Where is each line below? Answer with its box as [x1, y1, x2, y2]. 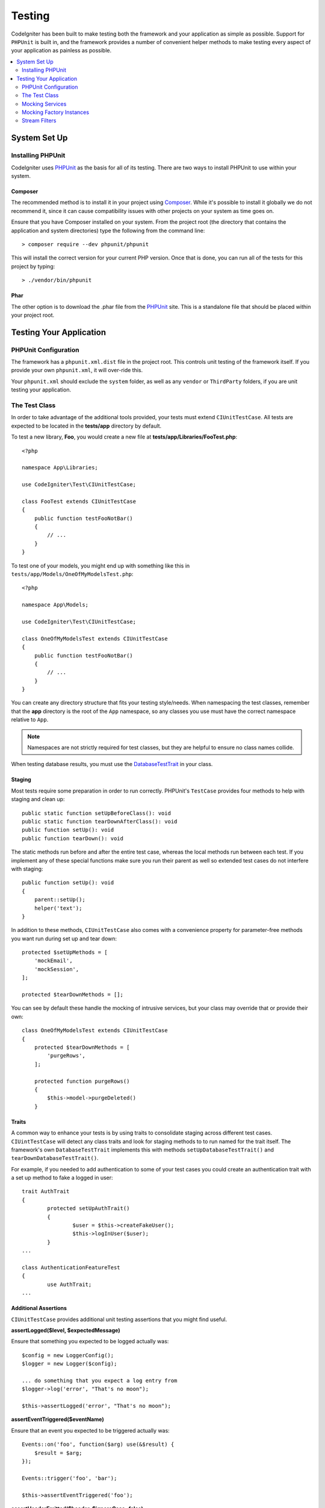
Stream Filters [22, 117, 57, 124]
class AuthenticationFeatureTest [22, 1264, 120, 1271]
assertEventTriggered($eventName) [11, 1416, 105, 1423]
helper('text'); [34, 905, 82, 911]
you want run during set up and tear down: [11, 935, 117, 942]
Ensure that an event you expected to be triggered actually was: [11, 1427, 170, 1434]
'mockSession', [34, 966, 79, 972]
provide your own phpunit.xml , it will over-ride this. [11, 367, 143, 374]
